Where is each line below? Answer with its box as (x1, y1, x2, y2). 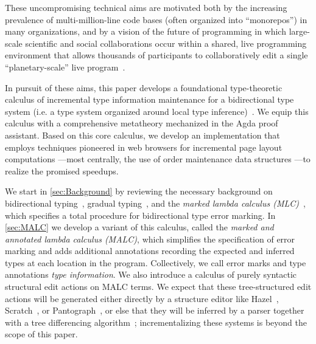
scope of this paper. (5, 328, 78, 340)
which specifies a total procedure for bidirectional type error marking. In (5, 208, 276, 221)
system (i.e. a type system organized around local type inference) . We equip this (5, 105, 309, 117)
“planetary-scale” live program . (5, 60, 125, 73)
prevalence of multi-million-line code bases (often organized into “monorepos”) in (5, 13, 307, 26)
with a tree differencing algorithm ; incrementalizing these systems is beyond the (5, 315, 307, 328)
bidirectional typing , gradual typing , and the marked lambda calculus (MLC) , (5, 196, 306, 209)
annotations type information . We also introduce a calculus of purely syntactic (5, 268, 297, 281)
